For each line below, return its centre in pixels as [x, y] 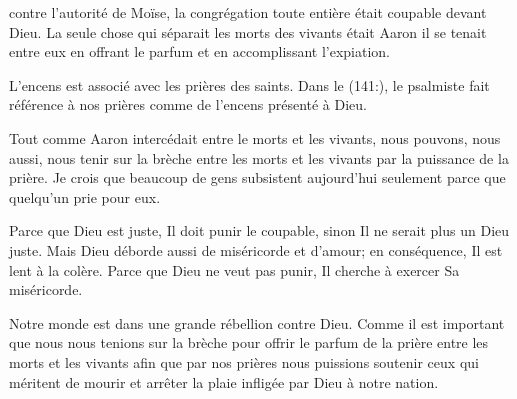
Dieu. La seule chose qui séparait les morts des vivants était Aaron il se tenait [248, 31]
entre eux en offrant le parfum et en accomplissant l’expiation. [199, 51]
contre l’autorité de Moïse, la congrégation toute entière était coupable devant [248, 12]
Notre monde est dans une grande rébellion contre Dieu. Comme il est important [257, 322]
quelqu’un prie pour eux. [85, 196]
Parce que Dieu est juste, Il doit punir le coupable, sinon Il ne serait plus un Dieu [259, 230]
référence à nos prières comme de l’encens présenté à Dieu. [188, 104]
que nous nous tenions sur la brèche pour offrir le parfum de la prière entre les [249, 342]
